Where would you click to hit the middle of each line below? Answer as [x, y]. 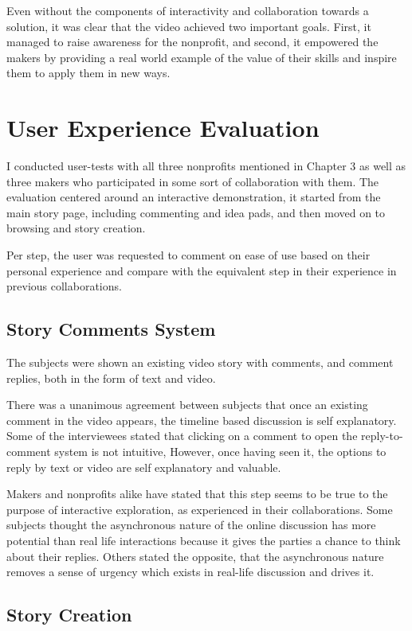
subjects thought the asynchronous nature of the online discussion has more [191, 525]
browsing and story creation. [76, 228]
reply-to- [382, 436]
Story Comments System [111, 329]
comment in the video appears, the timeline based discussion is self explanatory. [202, 420]
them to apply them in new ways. [88, 73]
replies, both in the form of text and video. [111, 378]
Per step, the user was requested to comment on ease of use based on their [188, 255]
